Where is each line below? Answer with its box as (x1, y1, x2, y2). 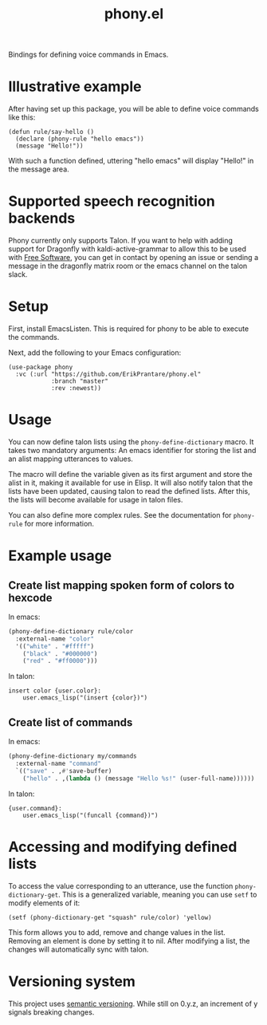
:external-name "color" (15, 635, 94, 643)
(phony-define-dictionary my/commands (8, 752, 137, 760)
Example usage (8, 547, 112, 565)
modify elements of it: (8, 898, 80, 908)
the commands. (8, 333, 60, 341)
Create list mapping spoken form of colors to (8, 578, 235, 592)
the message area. (8, 164, 69, 174)
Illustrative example (8, 77, 142, 96)
